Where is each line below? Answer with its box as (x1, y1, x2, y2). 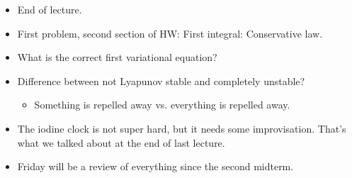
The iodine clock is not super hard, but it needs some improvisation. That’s (17, 121, 346, 135)
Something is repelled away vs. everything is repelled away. (34, 97, 290, 112)
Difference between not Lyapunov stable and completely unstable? (17, 73, 305, 88)
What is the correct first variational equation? (17, 50, 217, 65)
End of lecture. (17, 2, 82, 16)
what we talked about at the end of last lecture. (17, 135, 225, 150)
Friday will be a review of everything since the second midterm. (17, 159, 294, 174)
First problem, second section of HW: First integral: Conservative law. (17, 26, 323, 40)
